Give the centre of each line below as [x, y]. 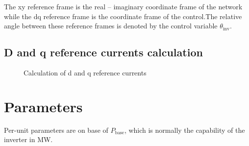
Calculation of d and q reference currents [85, 72]
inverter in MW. [28, 139]
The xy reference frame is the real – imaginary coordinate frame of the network [123, 6]
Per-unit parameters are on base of [56, 130]
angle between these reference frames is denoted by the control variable [111, 26]
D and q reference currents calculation [103, 52]
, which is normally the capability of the [185, 130]
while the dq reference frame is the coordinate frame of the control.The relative [123, 16]
